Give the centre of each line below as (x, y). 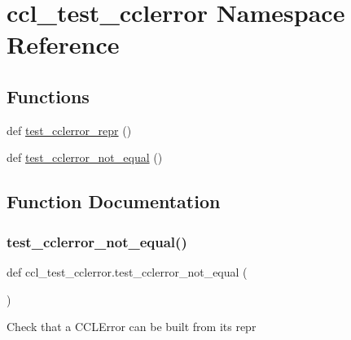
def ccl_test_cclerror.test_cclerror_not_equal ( (127, 271)
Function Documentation (114, 201)
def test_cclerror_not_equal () (85, 157)
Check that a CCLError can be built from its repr (132, 327)
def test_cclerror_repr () (69, 130)
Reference (63, 44)
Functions (48, 96)
